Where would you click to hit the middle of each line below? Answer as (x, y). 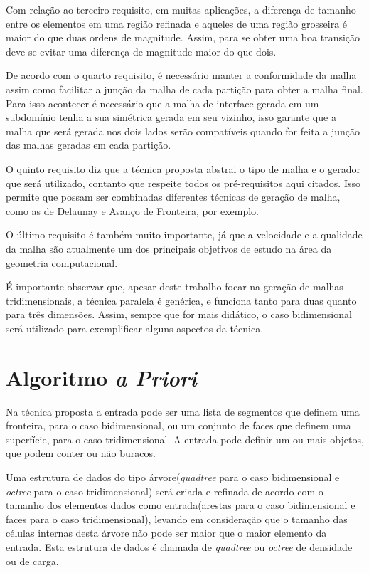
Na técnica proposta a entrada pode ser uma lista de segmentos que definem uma (183, 411)
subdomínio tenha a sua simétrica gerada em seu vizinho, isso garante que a (171, 117)
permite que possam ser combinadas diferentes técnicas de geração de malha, (173, 197)
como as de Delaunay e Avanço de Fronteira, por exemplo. (133, 210)
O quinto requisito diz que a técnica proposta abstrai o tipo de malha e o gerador (183, 168)
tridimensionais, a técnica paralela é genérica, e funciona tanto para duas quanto (181, 300)
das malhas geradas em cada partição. (89, 145)
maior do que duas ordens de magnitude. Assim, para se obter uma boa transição (183, 37)
